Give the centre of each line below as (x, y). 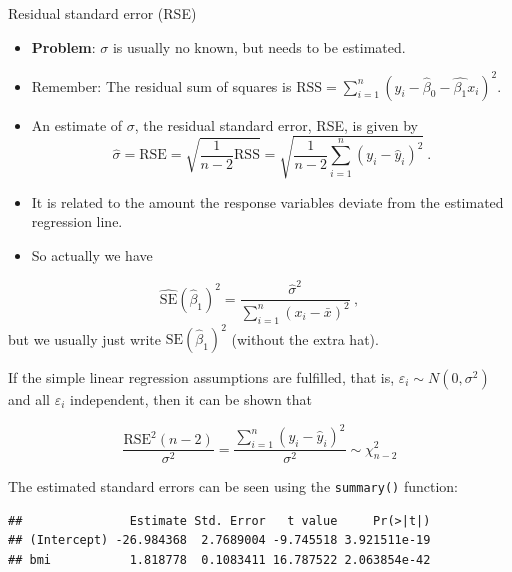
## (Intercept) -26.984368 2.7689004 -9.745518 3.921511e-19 (219, 540)
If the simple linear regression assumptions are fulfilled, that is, (201, 377)
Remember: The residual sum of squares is (161, 85)
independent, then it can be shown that (191, 399)
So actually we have (92, 255)
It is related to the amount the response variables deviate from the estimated (267, 201)
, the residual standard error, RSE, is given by (276, 124)
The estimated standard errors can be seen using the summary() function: (233, 486)
